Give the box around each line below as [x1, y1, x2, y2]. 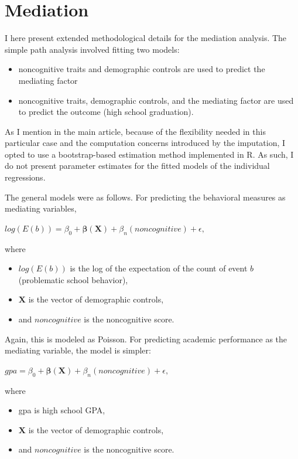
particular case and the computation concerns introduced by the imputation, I [5, 137, 286, 149]
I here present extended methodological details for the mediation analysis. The [5, 32, 287, 44]
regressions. [5, 171, 46, 183]
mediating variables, [5, 202, 77, 215]
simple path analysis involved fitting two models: [5, 43, 180, 55]
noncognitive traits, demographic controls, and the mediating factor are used [18, 94, 294, 106]
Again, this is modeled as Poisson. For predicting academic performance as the [5, 332, 287, 345]
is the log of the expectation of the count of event [70, 262, 248, 274]
